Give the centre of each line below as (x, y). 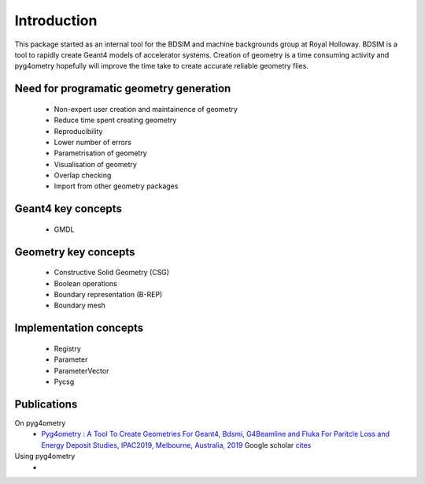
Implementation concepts (79, 328)
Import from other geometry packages (116, 186)
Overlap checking (83, 175)
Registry (68, 348)
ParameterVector (81, 370)
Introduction (56, 20)
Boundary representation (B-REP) (108, 295)
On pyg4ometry (40, 423)
